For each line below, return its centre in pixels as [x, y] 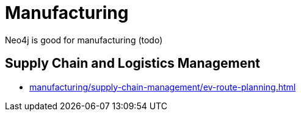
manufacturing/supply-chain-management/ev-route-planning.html [163, 87]
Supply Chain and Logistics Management [133, 63]
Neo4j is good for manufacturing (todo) [84, 40]
